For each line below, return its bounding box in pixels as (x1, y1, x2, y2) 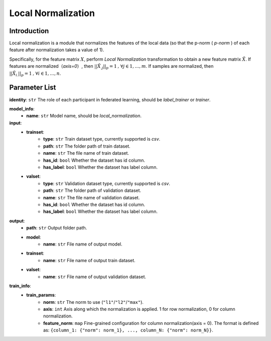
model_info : (9, 105, 35, 111)
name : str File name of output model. (43, 241, 122, 247)
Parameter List (9, 83, 56, 92)
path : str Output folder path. (26, 225, 87, 231)
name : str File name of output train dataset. (43, 257, 135, 263)
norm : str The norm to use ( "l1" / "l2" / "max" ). (43, 299, 144, 305)
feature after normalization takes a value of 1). (9, 47, 104, 53)
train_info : (9, 283, 31, 289)
